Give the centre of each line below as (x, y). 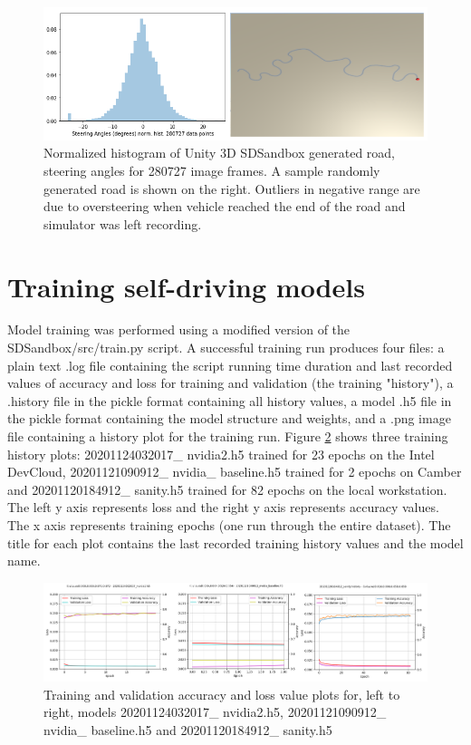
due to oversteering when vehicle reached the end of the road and (225, 206)
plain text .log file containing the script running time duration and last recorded (230, 365)
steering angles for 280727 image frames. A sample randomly (212, 170)
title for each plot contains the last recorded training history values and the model (235, 542)
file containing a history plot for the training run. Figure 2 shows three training (228, 436)
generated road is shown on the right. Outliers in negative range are (232, 188)
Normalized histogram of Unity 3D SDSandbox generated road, (219, 153)
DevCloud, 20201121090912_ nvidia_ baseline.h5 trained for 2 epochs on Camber (235, 472)
